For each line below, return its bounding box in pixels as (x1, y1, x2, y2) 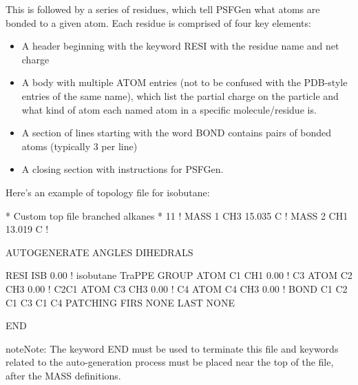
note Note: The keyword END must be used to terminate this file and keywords (6, 341, 339, 355)
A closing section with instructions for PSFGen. (21, 162, 224, 176)
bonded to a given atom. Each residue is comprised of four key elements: (6, 15, 311, 30)
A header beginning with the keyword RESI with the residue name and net (21, 39, 339, 53)
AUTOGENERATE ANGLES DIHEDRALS (6, 244, 193, 259)
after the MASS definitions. (6, 368, 121, 382)
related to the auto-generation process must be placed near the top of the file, (6, 355, 334, 369)
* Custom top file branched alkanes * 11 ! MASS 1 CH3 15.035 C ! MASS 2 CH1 (6, 208, 348, 222)
